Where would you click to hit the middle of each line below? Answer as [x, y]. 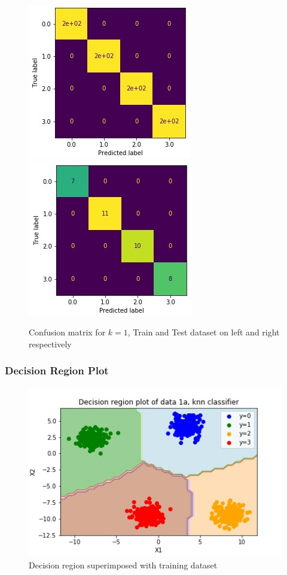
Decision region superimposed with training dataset [123, 565]
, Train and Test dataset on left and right [204, 332]
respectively [50, 344]
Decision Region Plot [57, 370]
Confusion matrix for [67, 332]
